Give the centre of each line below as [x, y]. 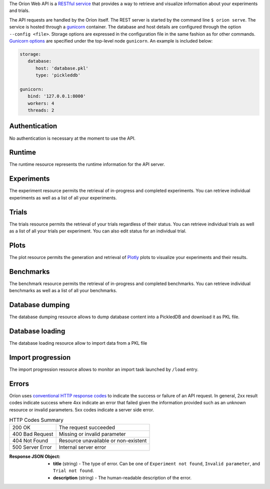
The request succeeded [87, 427]
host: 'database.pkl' [62, 68]
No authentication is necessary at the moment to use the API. [72, 138]
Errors [19, 384]
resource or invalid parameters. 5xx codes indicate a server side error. [82, 410]
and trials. [19, 11]
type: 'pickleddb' [58, 75]
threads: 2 [41, 110]
